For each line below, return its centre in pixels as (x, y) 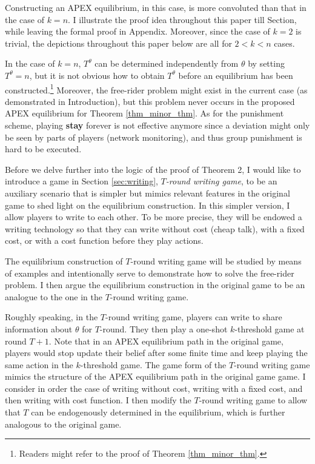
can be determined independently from (167, 63)
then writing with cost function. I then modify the (98, 400)
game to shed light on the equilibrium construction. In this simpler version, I (148, 205)
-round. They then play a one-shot (164, 328)
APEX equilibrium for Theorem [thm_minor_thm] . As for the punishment (144, 113)
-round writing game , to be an (221, 181)
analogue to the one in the (54, 296)
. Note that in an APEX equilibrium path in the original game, (166, 341)
